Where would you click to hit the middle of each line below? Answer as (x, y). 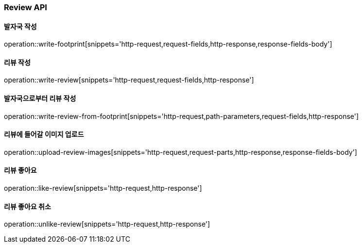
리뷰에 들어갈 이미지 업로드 (44, 134)
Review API (26, 7)
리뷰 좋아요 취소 (27, 206)
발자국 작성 (20, 26)
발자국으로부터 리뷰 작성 (40, 99)
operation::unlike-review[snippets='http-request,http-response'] (107, 224)
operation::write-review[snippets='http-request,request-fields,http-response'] (129, 80)
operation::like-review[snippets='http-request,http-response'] (103, 188)
